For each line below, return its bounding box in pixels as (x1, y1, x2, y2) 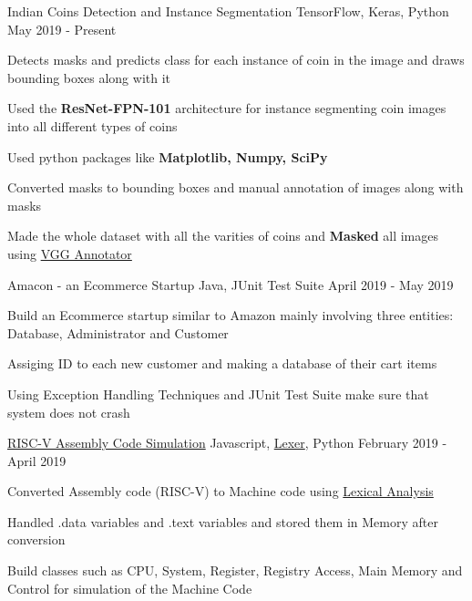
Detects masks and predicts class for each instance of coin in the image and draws (7, 50, 465, 69)
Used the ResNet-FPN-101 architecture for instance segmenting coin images (7, 98, 446, 118)
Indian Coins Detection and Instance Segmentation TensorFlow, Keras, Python (7, 2, 449, 20)
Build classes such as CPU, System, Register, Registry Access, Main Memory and (7, 561, 463, 580)
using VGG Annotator (7, 244, 132, 263)
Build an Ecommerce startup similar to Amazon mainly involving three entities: (7, 306, 454, 325)
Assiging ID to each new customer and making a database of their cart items (7, 354, 437, 373)
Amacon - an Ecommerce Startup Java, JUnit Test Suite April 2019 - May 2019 (7, 275, 454, 294)
